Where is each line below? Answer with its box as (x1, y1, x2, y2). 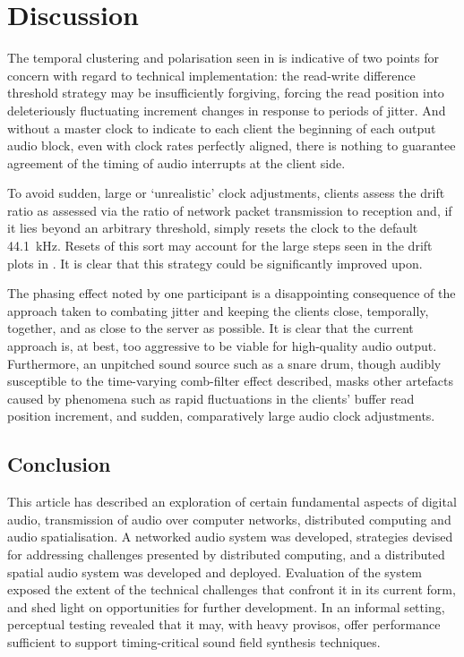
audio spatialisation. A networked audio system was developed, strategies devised (7, 527, 453, 546)
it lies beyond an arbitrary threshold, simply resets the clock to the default (7, 218, 418, 237)
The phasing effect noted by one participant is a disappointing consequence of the (7, 284, 456, 303)
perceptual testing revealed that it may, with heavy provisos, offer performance (7, 615, 441, 634)
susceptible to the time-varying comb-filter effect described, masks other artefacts (7, 371, 453, 390)
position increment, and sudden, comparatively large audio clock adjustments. (7, 406, 435, 425)
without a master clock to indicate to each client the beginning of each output (7, 118, 436, 137)
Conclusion (7, 450, 111, 478)
